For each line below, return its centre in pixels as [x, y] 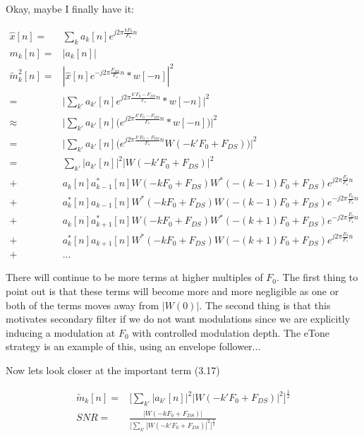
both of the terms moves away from [83, 305]
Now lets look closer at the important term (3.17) [113, 370]
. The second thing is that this [265, 305]
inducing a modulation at [61, 332]
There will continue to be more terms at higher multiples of [134, 277]
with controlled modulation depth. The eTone [231, 332]
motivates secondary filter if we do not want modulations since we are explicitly [178, 319]
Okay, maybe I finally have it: [70, 8]
